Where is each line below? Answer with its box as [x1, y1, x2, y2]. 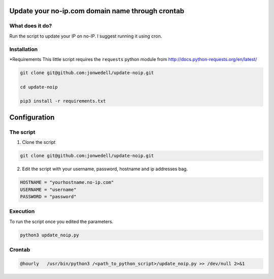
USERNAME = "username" [20, 187, 77, 193]
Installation [9, 46, 38, 53]
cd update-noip [20, 84, 58, 90]
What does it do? [9, 22, 52, 29]
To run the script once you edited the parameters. [9, 219, 114, 225]
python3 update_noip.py [20, 232, 80, 238]
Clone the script [22, 139, 56, 145]
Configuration [9, 113, 55, 121]
